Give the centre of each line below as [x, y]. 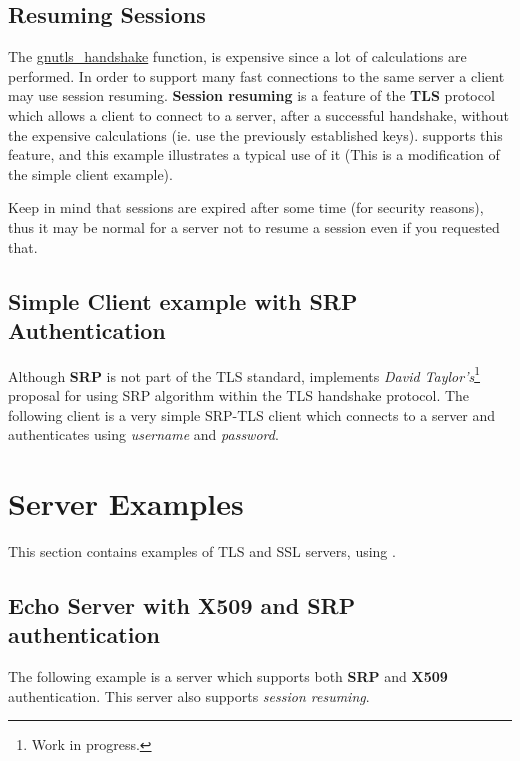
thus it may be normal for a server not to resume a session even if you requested [254, 226]
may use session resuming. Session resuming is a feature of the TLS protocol [251, 95]
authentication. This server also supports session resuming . [189, 695]
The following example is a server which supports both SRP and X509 [228, 676]
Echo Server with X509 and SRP [182, 604]
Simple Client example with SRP [183, 300]
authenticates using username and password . [143, 434]
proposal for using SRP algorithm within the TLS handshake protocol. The [239, 394]
